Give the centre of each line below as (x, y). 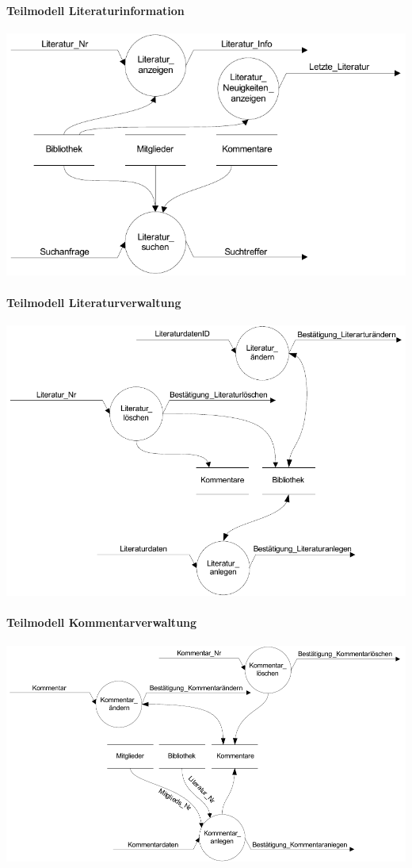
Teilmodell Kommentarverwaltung (102, 622)
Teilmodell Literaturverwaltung (94, 302)
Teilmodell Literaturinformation (95, 10)
